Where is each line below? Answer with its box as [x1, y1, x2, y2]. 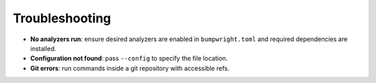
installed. [30, 44, 57, 52]
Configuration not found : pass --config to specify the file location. [30, 54, 228, 63]
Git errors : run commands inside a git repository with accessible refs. [30, 63, 230, 73]
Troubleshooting [13, 10, 111, 26]
